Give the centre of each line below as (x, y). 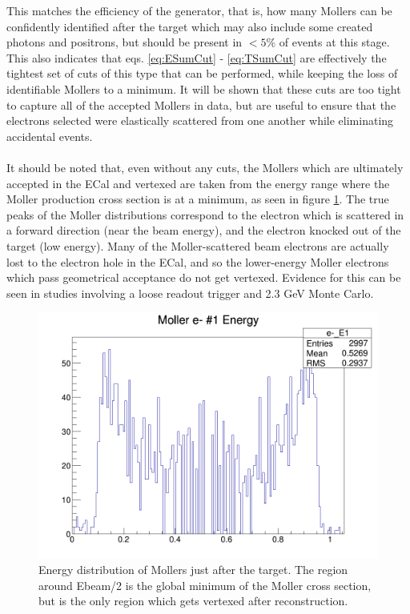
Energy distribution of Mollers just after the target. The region (193, 570)
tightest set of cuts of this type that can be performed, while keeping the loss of (202, 73)
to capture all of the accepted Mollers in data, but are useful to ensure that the (201, 104)
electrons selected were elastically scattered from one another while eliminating (200, 120)
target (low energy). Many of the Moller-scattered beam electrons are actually (198, 245)
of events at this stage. (334, 42)
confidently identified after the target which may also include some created (190, 26)
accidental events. (50, 136)
